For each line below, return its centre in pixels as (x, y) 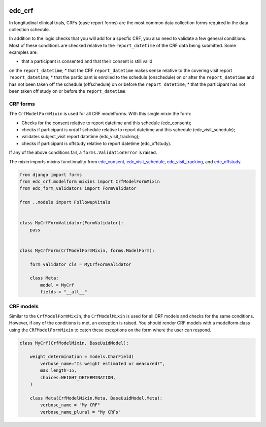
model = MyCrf (57, 285)
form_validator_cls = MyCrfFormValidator (81, 264)
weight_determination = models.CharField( (82, 357)
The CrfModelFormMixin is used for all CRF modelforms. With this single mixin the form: (100, 114)
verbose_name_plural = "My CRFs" (81, 412)
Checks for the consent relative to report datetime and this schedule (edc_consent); (106, 123)
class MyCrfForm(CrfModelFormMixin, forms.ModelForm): (87, 250)
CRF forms (22, 104)
